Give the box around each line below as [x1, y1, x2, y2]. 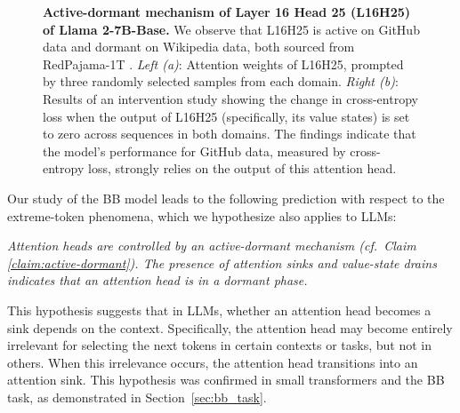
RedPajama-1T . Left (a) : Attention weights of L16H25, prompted [43, 54, 404, 73]
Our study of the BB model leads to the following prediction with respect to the [7, 188, 445, 207]
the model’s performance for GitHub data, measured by [43, 141, 346, 160]
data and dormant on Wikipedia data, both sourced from [43, 37, 355, 56]
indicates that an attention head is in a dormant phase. [7, 271, 308, 290]
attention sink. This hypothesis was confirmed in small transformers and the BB [7, 370, 445, 389]
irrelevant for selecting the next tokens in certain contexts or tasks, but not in [7, 336, 432, 354]
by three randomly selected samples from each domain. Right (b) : [43, 72, 399, 91]
